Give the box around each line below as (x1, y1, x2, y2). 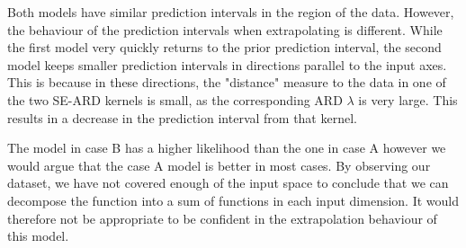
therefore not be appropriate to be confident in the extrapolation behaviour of (7, 208, 437, 227)
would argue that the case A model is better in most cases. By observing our (7, 155, 431, 174)
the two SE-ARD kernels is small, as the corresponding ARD (7, 90, 343, 109)
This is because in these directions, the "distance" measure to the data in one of (7, 73, 446, 92)
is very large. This (358, 90, 458, 109)
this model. (7, 226, 69, 245)
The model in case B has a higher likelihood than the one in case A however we (7, 138, 446, 157)
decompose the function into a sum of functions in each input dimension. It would (7, 190, 459, 209)
